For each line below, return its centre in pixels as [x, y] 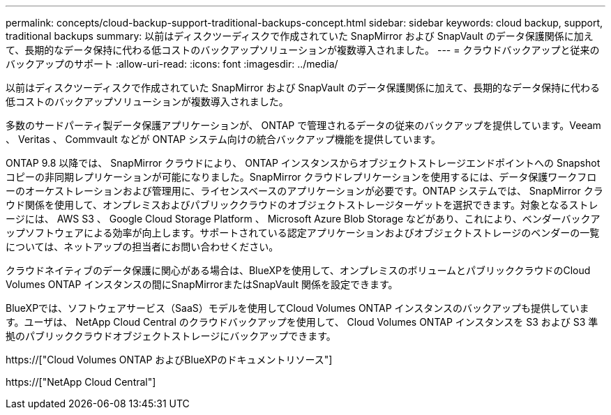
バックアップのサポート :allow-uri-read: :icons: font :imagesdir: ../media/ [172, 64]
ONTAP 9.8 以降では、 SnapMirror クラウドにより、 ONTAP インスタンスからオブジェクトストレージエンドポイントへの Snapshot [303, 163]
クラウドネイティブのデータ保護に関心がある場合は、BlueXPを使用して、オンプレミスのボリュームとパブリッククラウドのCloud [298, 270]
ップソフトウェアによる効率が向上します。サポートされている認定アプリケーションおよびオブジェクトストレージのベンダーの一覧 [303, 233]
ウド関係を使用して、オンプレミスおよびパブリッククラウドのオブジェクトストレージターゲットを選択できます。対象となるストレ [302, 205]
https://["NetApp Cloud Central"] [81, 382]
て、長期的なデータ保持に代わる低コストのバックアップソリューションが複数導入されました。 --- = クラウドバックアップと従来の [303, 50]
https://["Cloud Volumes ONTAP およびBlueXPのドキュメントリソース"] [169, 360]
